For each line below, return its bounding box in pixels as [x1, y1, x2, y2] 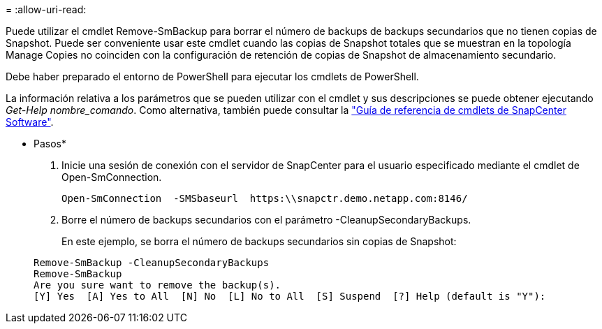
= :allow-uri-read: [6, 3, 87, 15]
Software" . [6, 116, 54, 128]
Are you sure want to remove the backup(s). [34, 279, 281, 291]
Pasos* [34, 138, 66, 149]
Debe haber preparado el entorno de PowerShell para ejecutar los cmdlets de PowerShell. [6, 71, 419, 82]
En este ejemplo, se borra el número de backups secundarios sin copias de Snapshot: [61, 235, 457, 247]
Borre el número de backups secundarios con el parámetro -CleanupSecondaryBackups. [61, 214, 471, 226]
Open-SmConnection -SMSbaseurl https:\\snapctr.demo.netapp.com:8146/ [61, 193, 468, 204]
